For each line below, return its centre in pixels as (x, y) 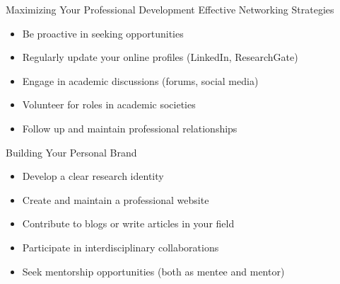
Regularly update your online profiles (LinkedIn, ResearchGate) (160, 57)
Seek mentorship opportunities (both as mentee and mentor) (153, 271)
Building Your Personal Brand (71, 152)
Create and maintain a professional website (116, 199)
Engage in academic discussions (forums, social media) (140, 80)
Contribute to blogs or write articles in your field (128, 223)
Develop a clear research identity (93, 176)
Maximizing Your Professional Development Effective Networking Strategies (170, 9)
